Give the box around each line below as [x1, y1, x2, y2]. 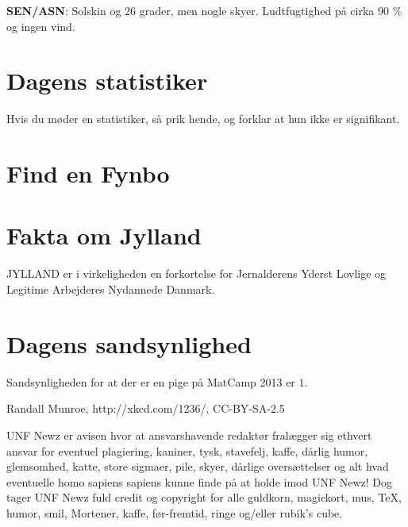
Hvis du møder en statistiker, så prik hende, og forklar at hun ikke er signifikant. [6, 110, 400, 127]
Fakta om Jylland [6, 219, 202, 252]
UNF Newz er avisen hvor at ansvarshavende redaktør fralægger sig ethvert [6, 426, 372, 443]
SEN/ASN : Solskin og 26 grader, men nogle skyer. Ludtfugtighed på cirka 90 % [6, 2, 402, 18]
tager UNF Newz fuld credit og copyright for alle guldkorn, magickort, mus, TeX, [6, 489, 402, 506]
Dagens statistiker [6, 64, 208, 97]
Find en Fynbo [6, 157, 170, 190]
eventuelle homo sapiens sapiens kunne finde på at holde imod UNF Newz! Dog [6, 473, 393, 490]
